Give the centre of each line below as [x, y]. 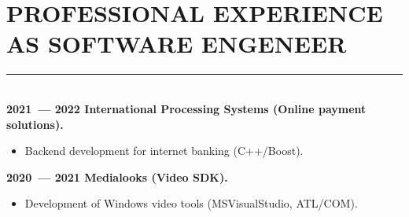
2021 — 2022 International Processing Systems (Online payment [186, 108]
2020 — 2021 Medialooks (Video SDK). [117, 177]
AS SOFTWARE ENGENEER [177, 44]
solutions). [35, 124]
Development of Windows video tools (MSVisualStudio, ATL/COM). [191, 203]
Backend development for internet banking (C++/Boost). [164, 151]
